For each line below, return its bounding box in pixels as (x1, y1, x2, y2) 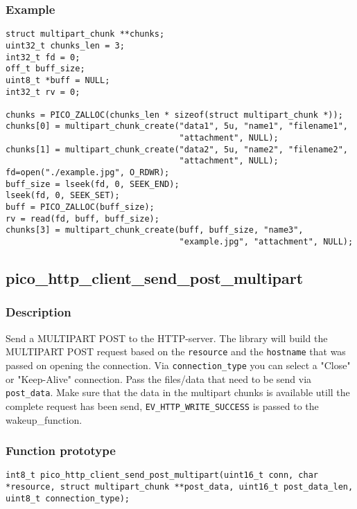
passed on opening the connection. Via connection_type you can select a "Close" (6, 357, 351, 372)
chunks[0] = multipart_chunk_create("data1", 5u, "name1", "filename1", (6, 121, 348, 132)
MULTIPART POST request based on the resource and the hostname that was (6, 344, 346, 359)
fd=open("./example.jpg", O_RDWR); (6, 168, 170, 178)
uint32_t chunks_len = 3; (6, 40, 125, 51)
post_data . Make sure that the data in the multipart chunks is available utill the (6, 385, 350, 400)
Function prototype (6, 442, 116, 459)
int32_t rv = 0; (6, 87, 80, 97)
